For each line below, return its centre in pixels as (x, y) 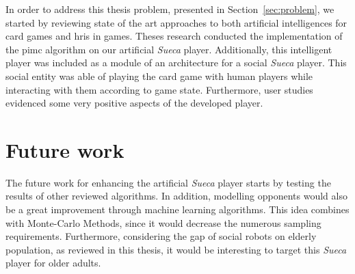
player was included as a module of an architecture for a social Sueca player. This (176, 63)
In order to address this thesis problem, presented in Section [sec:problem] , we (170, 9)
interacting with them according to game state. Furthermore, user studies (159, 89)
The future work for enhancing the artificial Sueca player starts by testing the (168, 182)
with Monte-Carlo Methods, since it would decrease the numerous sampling (163, 222)
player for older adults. (53, 263)
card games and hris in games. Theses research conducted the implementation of (174, 36)
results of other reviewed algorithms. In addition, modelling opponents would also (176, 196)
